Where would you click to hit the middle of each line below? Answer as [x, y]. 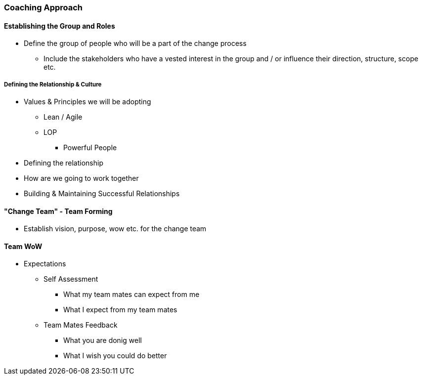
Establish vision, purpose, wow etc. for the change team [115, 229]
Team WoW [23, 246]
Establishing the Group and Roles [60, 26]
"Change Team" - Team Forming [58, 211]
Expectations [45, 264]
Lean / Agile [63, 117]
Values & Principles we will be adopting [87, 102]
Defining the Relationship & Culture [53, 84]
